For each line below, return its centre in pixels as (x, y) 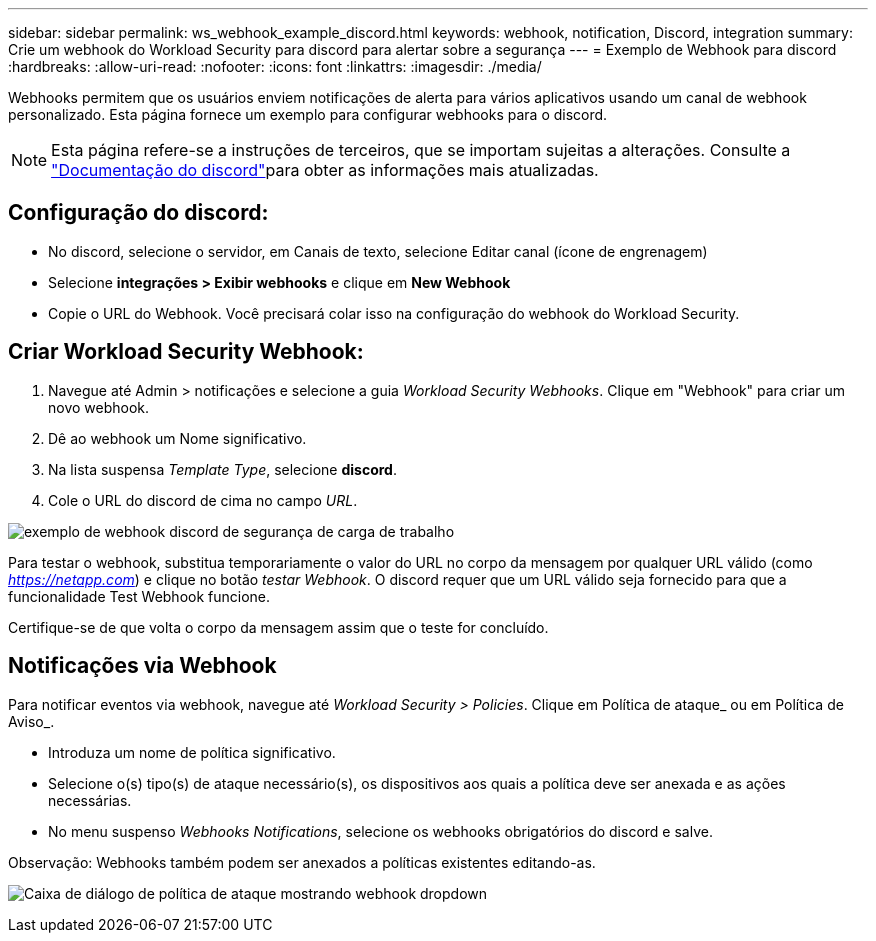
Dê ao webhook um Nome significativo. (177, 438)
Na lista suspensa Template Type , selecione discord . (222, 469)
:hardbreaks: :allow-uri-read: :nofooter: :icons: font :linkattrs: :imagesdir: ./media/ (275, 66)
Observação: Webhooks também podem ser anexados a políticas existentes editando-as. (302, 862)
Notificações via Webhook (142, 666)
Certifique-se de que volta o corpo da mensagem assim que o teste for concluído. (278, 627)
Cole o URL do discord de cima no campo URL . (203, 500)
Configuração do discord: (138, 213)
